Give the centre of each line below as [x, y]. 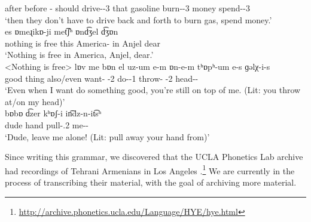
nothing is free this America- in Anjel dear [83, 43]
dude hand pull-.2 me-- [47, 124]
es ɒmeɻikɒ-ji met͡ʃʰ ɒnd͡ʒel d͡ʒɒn [62, 31]
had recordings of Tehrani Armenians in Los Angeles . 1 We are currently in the [150, 169]
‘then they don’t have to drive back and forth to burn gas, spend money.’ [138, 19]
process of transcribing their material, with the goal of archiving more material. [151, 182]
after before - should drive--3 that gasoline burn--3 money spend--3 [127, 8]
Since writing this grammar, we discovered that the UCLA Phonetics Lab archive [154, 157]
